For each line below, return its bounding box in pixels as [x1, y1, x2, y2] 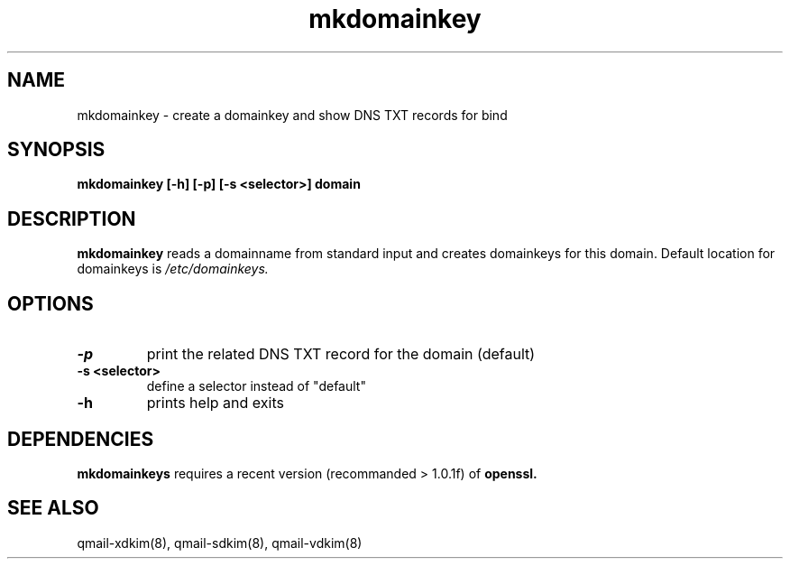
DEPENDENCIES [7, 427, 154, 450]
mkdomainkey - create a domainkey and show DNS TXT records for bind [77, 107, 508, 123]
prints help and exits [146, 394, 284, 413]
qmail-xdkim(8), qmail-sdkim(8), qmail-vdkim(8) [77, 534, 363, 551]
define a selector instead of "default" [146, 378, 366, 394]
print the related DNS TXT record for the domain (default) [146, 345, 536, 364]
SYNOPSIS [7, 138, 106, 162]
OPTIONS [7, 292, 94, 315]
